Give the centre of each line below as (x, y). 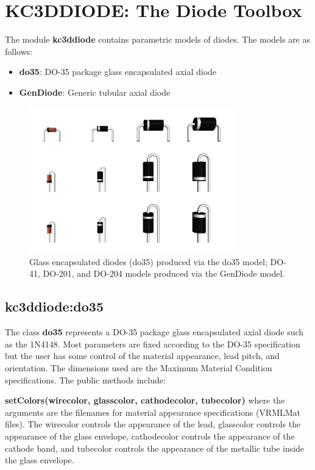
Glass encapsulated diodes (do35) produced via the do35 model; (148, 261)
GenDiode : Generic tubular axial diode (95, 92)
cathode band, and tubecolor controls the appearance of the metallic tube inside (155, 448)
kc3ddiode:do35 (54, 306)
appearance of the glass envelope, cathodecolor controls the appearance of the (150, 436)
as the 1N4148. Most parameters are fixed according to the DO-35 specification (153, 344)
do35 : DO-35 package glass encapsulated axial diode (118, 72)
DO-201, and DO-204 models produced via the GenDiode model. (164, 273)
